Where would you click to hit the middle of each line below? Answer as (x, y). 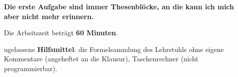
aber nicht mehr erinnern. (49, 16)
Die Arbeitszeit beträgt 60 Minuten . (61, 33)
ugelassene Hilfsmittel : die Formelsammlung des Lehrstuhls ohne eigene (114, 49)
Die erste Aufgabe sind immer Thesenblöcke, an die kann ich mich (119, 6)
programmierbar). (31, 68)
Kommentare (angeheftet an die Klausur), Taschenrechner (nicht (101, 59)
